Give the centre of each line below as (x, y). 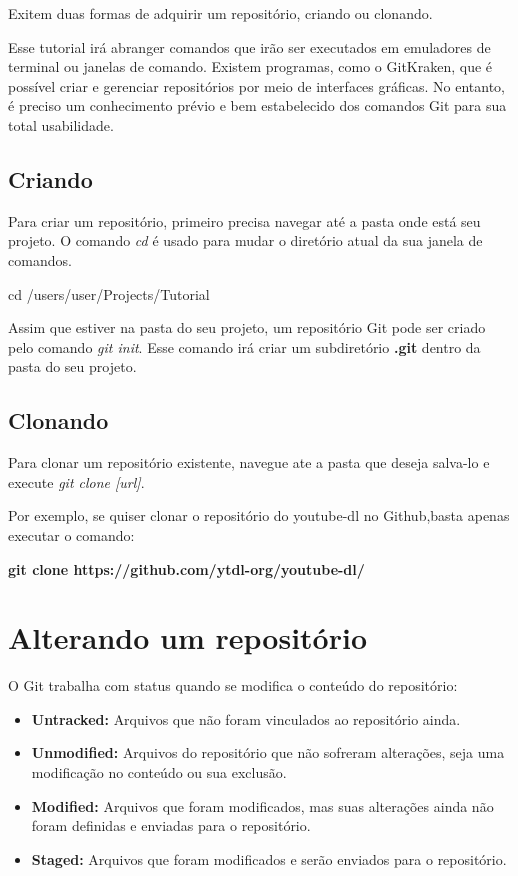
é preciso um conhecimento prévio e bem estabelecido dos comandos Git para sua (257, 105)
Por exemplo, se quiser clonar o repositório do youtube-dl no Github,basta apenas (259, 515)
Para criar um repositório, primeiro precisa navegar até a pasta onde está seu (244, 220)
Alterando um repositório (187, 637)
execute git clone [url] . (76, 481)
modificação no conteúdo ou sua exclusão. (159, 772)
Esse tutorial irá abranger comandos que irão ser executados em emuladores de (249, 46)
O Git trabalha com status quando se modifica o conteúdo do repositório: (233, 685)
